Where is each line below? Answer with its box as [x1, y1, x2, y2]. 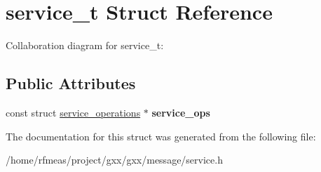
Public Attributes [6, 72, 136, 94]
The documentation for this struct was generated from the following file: [6, 128, 316, 143]
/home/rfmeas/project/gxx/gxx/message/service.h [6, 152, 223, 167]
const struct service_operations [6, 105, 141, 119]
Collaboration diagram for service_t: [6, 38, 164, 53]
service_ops [151, 105, 210, 119]
